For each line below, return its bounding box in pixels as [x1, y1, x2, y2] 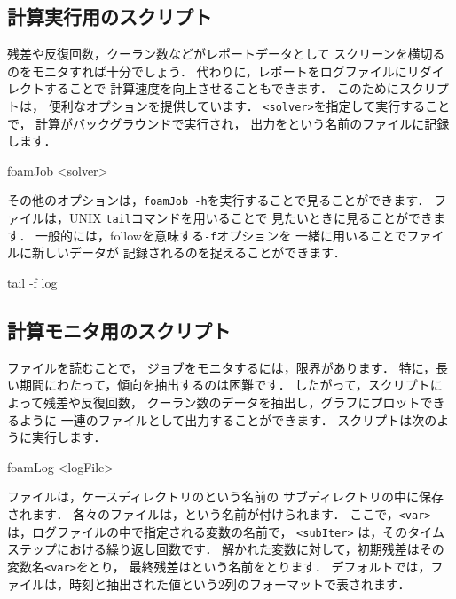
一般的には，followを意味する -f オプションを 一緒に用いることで [35, 225, 407, 244]
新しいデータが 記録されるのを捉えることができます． [31, 243, 346, 262]
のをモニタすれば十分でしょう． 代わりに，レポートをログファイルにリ [7, 61, 420, 80]
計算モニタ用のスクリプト [7, 316, 231, 343]
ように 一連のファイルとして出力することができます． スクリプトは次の [19, 410, 437, 429]
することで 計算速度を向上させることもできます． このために [43, 79, 399, 98]
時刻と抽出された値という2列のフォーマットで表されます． [68, 574, 411, 593]
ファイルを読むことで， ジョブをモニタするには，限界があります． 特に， [7, 358, 436, 376]
